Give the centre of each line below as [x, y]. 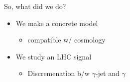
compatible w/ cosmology [66, 40]
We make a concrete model [57, 23]
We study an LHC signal [54, 56]
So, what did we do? [35, 6]
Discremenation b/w [59, 73]
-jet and [107, 73]
